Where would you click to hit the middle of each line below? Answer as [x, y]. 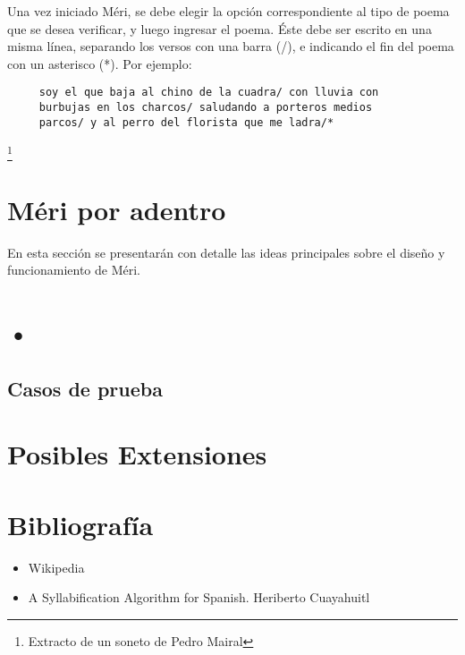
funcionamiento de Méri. [74, 270]
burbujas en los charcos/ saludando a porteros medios [206, 108]
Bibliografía [80, 524]
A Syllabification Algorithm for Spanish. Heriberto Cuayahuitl [199, 597]
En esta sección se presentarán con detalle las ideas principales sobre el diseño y [226, 252]
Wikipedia [56, 567]
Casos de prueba [85, 388]
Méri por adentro [117, 209]
